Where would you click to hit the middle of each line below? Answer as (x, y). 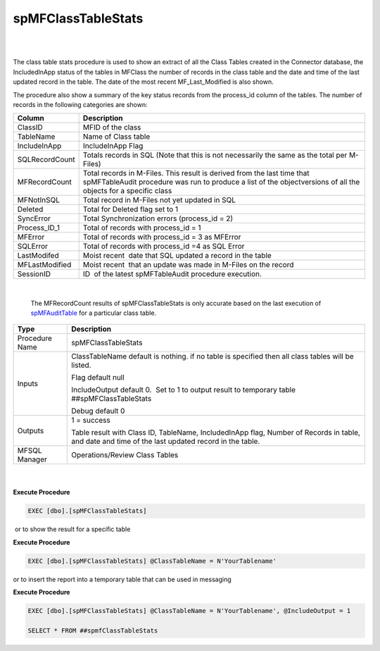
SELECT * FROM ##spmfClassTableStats (93, 630)
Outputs (31, 431)
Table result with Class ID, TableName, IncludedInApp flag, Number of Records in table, (216, 433)
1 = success (91, 421)
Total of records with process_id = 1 (142, 228)
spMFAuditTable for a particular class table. (94, 313)
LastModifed (38, 256)
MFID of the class (112, 128)
